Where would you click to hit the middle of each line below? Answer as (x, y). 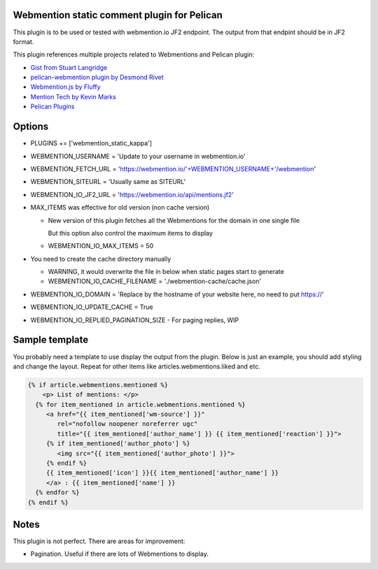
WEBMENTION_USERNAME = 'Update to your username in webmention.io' (138, 156)
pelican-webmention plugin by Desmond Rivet (97, 78)
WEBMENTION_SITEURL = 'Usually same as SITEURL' (108, 182)
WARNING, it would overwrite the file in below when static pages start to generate (166, 272)
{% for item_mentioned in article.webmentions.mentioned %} (140, 404)
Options (31, 127)
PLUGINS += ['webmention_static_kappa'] (91, 143)
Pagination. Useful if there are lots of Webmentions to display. (120, 554)
